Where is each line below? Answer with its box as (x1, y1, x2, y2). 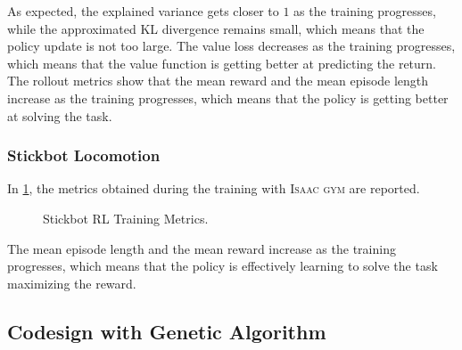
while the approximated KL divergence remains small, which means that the (7, 19, 425, 37)
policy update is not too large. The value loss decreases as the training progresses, (7, 37, 456, 55)
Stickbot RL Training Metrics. (43, 208, 209, 227)
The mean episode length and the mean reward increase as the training (7, 239, 396, 257)
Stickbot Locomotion (7, 144, 161, 167)
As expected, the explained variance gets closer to (7, 2, 279, 20)
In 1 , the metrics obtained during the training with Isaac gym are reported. (7, 179, 420, 198)
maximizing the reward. (7, 273, 136, 292)
